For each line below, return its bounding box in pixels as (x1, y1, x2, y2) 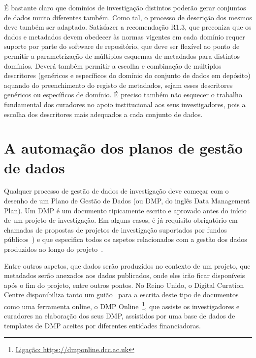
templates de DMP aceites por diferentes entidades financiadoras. (4, 320, 201, 330)
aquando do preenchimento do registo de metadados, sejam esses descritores (4, 80, 233, 90)
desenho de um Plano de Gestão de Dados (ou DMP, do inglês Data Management (4, 196, 250, 206)
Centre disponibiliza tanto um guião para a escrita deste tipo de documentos (4, 289, 239, 300)
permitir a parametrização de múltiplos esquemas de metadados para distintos (4, 50, 240, 61)
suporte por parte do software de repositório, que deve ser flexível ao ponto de (4, 41, 240, 51)
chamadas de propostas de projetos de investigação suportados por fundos (4, 224, 227, 235)
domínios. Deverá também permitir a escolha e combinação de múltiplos (4, 60, 222, 71)
